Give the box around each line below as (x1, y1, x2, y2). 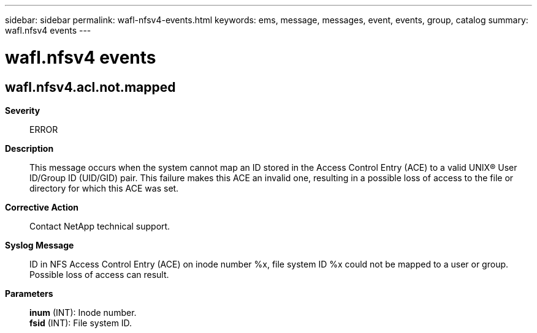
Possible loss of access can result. (29, 269, 169, 280)
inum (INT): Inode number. (29, 307, 137, 318)
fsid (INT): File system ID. (29, 317, 132, 328)
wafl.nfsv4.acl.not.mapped (5, 79, 176, 95)
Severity (5, 105, 40, 116)
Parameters (5, 288, 53, 299)
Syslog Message (5, 239, 74, 250)
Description (5, 143, 54, 154)
